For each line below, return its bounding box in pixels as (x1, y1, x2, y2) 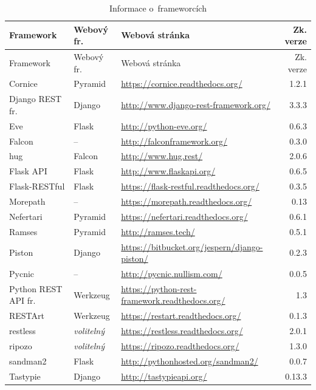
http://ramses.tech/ (121, 225, 195, 238)
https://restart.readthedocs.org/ (121, 309, 241, 322)
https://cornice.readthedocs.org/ (121, 77, 242, 90)
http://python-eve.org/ (121, 119, 207, 132)
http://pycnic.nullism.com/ (121, 267, 222, 279)
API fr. (9, 294, 36, 307)
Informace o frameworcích (109, 2, 207, 14)
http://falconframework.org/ (121, 134, 227, 147)
